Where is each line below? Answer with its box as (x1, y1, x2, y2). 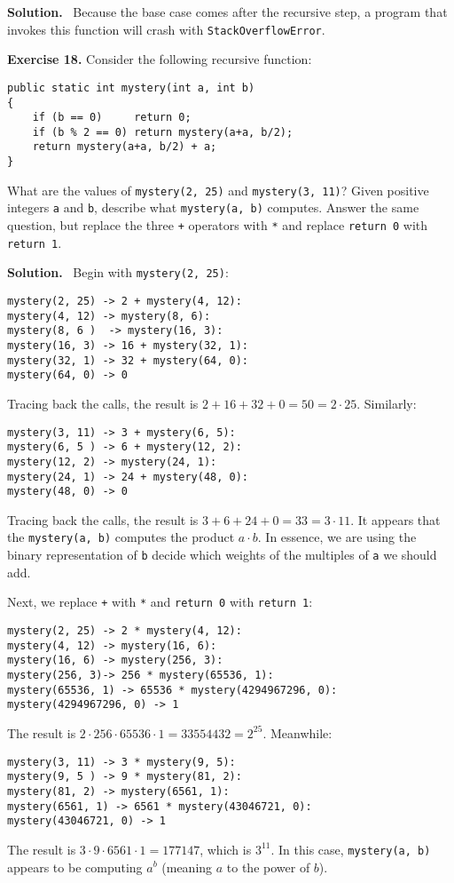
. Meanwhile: (262, 723, 333, 742)
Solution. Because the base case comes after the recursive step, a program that (7, 3, 448, 20)
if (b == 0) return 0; (32, 111, 192, 124)
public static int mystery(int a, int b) (7, 81, 255, 94)
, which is (200, 839, 252, 858)
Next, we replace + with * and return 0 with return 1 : (7, 593, 313, 611)
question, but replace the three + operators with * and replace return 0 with (7, 216, 428, 235)
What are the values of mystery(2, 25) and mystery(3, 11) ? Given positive (7, 180, 429, 199)
